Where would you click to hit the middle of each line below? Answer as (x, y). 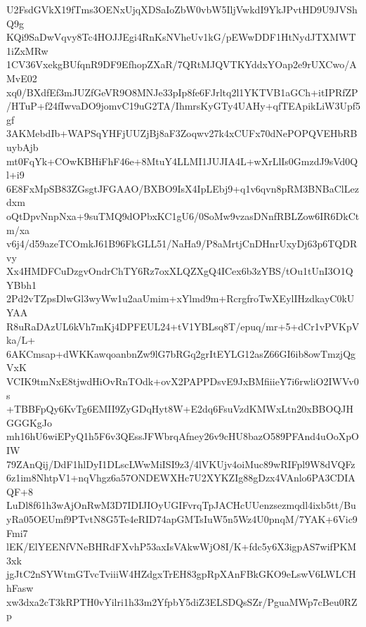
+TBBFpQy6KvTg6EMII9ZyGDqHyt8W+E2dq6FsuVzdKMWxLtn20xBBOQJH (180, 409)
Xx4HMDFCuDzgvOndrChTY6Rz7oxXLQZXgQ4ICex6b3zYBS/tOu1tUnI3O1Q (180, 271)
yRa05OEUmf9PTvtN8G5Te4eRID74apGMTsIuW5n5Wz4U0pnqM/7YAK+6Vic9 (182, 518)
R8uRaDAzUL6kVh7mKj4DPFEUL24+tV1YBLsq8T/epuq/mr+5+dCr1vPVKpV (183, 326)
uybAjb (22, 147)
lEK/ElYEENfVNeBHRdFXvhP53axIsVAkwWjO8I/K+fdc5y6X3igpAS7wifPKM (182, 547)
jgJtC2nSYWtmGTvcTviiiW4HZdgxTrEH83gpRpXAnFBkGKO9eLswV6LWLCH (181, 574)
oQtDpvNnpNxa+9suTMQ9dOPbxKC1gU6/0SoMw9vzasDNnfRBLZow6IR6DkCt (183, 215)
